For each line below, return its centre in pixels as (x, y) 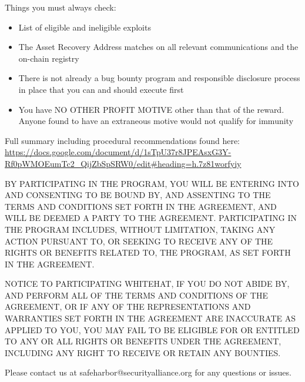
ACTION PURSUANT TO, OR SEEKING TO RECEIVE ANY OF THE (139, 241)
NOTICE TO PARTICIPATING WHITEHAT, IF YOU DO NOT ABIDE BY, (147, 284)
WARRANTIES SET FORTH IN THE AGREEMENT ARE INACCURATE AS (150, 318)
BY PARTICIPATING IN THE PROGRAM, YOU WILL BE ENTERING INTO (152, 183)
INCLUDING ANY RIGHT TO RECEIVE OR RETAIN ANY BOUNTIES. (143, 352)
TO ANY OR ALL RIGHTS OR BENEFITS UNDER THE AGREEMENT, (143, 341)
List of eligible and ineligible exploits (85, 27)
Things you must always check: (61, 7)
